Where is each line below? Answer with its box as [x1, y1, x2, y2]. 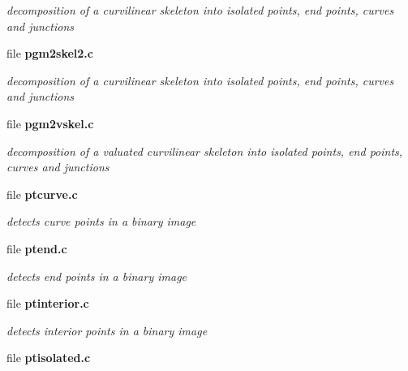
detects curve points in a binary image [6, 213, 196, 230]
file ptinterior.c [6, 295, 89, 312]
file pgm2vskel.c [6, 114, 94, 132]
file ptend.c [6, 239, 67, 257]
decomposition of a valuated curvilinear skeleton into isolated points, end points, [6, 142, 403, 159]
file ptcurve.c [6, 185, 78, 202]
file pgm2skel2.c [6, 45, 93, 62]
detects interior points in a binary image [6, 321, 208, 339]
